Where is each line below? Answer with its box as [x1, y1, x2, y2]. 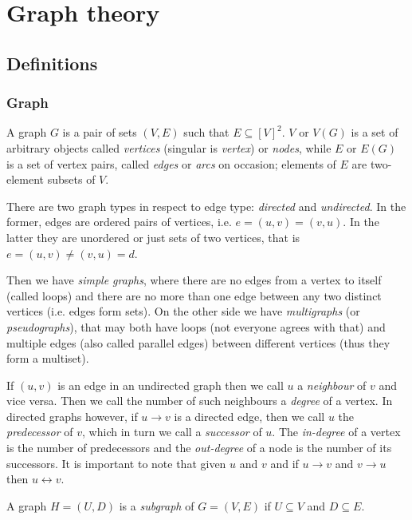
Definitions [6, 50, 98, 75]
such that [183, 124, 230, 141]
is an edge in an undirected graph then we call [57, 376, 284, 393]
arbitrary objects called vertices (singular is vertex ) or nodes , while [6, 139, 332, 156]
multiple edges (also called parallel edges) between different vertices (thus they [6, 334, 390, 351]
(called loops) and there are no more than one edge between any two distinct [6, 287, 382, 304]
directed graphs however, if [6, 407, 138, 424]
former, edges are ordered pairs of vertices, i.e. [6, 213, 232, 230]
